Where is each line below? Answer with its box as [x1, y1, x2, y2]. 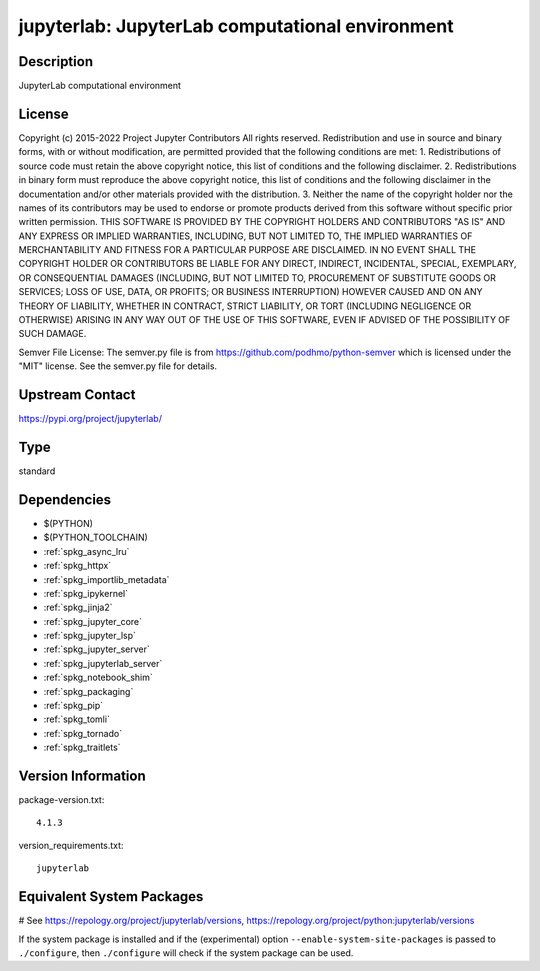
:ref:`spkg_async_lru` [43, 545, 130, 557]
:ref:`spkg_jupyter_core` [43, 615, 143, 627]
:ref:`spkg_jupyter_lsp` [43, 630, 137, 642]
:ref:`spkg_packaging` [43, 685, 134, 697]
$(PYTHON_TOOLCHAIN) [43, 531, 149, 544]
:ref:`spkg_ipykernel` [43, 587, 129, 599]
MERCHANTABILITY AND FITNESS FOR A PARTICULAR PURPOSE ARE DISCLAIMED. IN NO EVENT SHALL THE [18, 244, 477, 256]
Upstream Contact [18, 386, 136, 404]
